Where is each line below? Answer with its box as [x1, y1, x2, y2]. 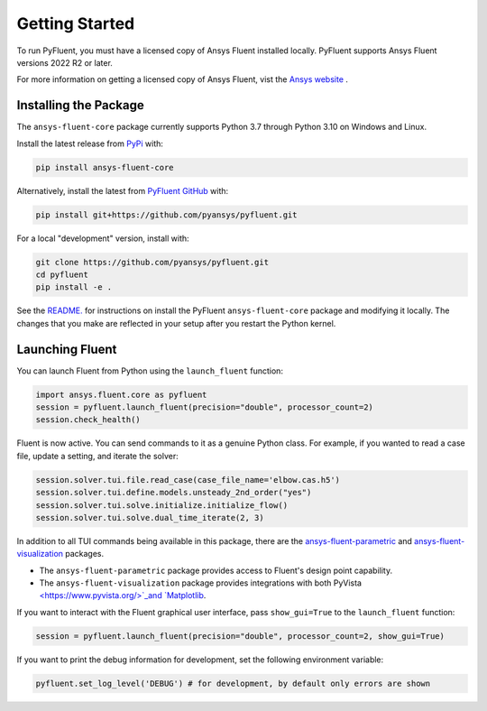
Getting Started [16, 14, 135, 33]
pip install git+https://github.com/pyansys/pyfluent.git [35, 209, 298, 220]
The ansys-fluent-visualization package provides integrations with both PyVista [39, 577, 363, 588]
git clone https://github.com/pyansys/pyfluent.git [35, 257, 270, 267]
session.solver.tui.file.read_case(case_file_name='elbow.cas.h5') [35, 475, 341, 485]
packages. [64, 549, 105, 559]
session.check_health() [35, 415, 142, 425]
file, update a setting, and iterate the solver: [16, 450, 179, 461]
